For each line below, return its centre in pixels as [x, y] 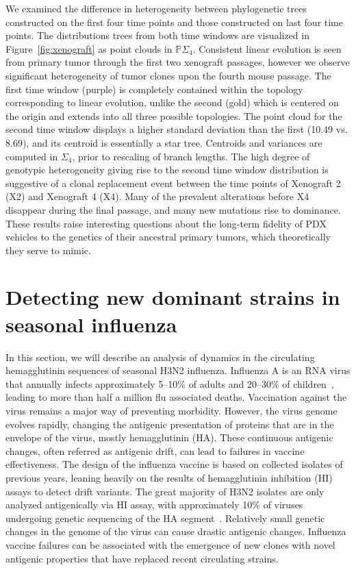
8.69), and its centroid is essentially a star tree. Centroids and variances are [164, 142]
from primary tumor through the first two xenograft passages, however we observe [178, 62]
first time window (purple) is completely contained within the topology [154, 89]
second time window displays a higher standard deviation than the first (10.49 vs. [177, 129]
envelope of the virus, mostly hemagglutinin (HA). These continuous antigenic [169, 437]
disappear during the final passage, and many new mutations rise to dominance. [173, 209]
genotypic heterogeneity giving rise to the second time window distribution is [167, 170]
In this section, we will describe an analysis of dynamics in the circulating [160, 357]
